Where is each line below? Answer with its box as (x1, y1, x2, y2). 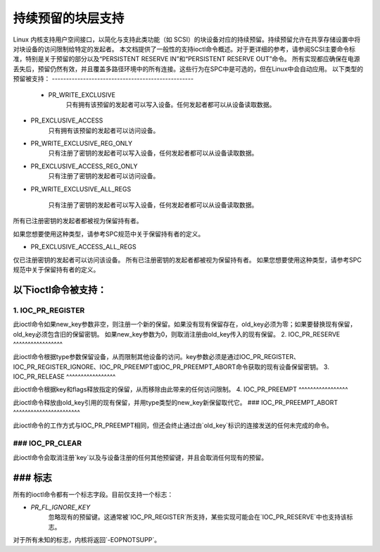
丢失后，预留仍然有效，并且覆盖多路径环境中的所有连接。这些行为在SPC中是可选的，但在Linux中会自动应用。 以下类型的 (13, 64, 364, 73)
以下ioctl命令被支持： (13, 284, 107, 296)
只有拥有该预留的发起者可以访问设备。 (48, 126, 160, 134)
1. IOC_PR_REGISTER (13, 305, 85, 315)
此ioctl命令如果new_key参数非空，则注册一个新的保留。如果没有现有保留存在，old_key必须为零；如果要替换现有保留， (13, 320, 357, 329)
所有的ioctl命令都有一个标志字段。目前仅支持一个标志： (13, 490, 174, 498)
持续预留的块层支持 (13, 11, 125, 26)
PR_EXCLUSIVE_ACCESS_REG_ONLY (30, 162, 138, 170)
